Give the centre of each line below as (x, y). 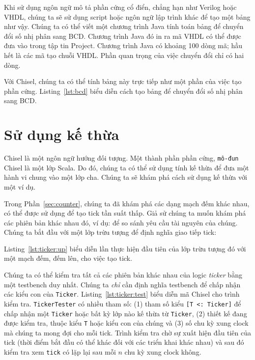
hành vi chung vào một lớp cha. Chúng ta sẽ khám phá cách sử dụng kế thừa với (126, 177)
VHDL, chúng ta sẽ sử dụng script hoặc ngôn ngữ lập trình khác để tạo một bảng (127, 16)
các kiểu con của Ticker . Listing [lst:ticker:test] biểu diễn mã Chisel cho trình (122, 294)
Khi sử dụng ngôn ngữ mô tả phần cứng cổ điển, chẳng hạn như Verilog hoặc (120, 7)
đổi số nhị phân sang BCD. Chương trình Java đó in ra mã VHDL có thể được (123, 36)
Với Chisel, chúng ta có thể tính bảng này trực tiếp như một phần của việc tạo (123, 81)
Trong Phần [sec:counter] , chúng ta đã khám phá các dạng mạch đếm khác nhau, (127, 203)
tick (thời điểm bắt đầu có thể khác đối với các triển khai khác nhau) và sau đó (124, 342)
